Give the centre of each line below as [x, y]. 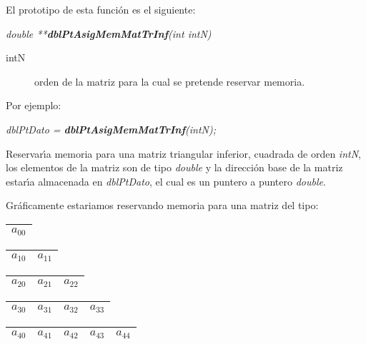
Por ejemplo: [34, 105]
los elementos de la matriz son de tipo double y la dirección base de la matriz [174, 167]
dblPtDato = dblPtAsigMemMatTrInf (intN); [111, 129]
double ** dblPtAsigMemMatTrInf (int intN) [109, 33]
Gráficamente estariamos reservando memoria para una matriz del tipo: [162, 205]
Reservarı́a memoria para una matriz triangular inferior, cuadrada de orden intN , [183, 153]
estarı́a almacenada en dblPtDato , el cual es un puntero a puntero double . [166, 181]
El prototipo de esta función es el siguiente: [101, 9]
